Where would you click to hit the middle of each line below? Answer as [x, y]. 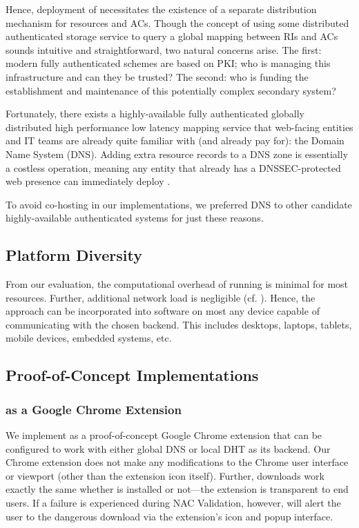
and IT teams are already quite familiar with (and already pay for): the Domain [175, 140]
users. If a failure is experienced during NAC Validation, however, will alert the [173, 503]
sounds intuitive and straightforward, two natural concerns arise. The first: [164, 49]
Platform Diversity [74, 255]
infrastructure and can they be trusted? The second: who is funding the [157, 76]
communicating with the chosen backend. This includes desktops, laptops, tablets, [179, 324]
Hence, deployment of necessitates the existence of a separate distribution [161, 9]
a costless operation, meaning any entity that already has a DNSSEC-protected [173, 167]
